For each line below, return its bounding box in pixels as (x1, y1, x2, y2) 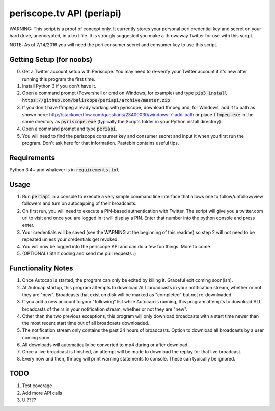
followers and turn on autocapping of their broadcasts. (22, 200, 137, 207)
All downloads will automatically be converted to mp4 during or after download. (22, 342, 189, 348)
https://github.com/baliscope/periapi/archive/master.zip (22, 97, 170, 103)
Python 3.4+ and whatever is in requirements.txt (9, 167, 119, 173)
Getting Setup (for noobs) (9, 55, 93, 64)
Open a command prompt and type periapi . (22, 125, 117, 132)
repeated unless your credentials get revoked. (22, 236, 119, 242)
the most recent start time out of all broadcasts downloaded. (22, 320, 150, 326)
